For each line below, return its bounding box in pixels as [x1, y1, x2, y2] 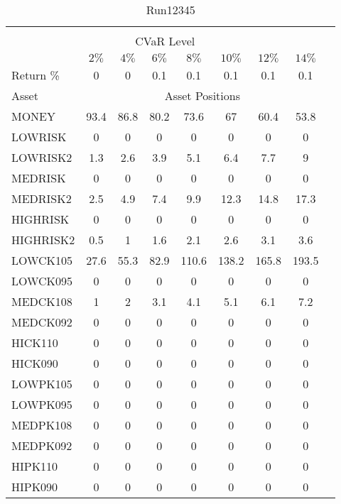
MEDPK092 [11, 437, 72, 454]
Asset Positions [164, 87, 240, 104]
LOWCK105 [11, 252, 73, 268]
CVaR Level [135, 33, 195, 49]
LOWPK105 [11, 376, 72, 392]
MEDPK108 [11, 417, 72, 433]
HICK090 [11, 355, 58, 371]
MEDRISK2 [11, 190, 72, 207]
